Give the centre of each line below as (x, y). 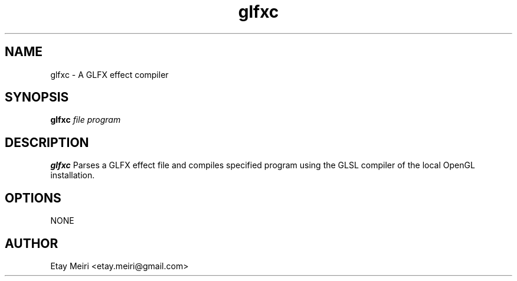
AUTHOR (32, 243)
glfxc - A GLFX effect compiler (109, 74)
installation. (73, 175)
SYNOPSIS (37, 97)
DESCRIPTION (47, 142)
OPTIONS (33, 198)
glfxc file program (86, 120)
